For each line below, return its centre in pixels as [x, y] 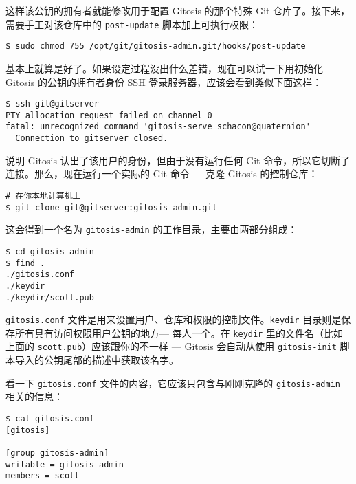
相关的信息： [34, 396]
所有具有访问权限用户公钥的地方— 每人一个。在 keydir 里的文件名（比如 [179, 332]
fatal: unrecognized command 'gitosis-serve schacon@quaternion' [158, 127]
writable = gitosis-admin [65, 464]
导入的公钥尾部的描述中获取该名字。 [97, 360]
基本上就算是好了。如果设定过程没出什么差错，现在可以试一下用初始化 [164, 68]
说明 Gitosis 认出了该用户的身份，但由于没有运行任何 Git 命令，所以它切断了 [178, 160]
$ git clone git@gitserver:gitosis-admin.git [111, 207]
